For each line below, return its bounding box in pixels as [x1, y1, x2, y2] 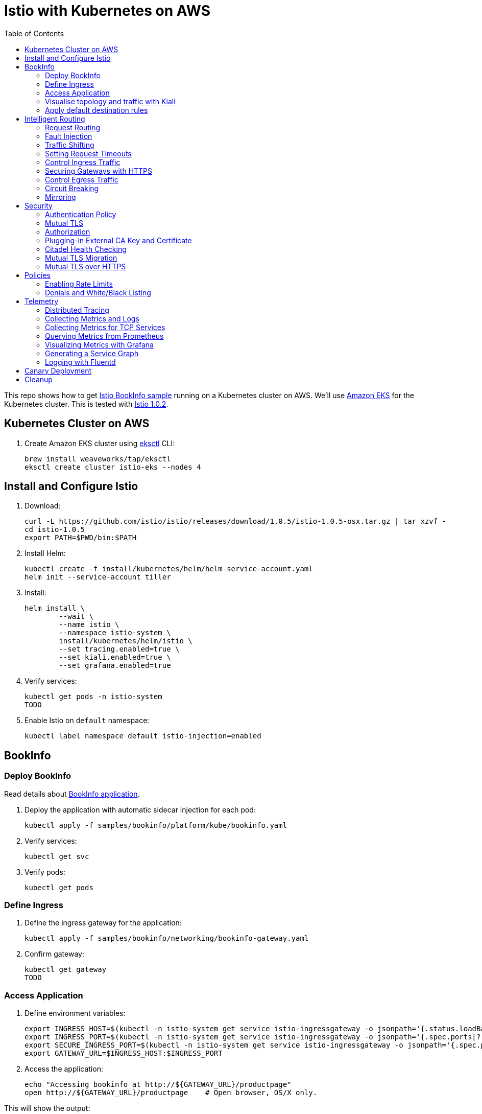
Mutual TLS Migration [45, 253, 117, 262]
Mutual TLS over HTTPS [45, 262, 126, 271]
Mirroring [45, 192, 76, 201]
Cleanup [25, 375, 53, 384]
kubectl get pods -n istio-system [25, 692, 162, 701]
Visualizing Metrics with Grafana [45, 340, 154, 349]
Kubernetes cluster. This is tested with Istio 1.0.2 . [4, 399, 168, 408]
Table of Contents [4, 29, 64, 38]
